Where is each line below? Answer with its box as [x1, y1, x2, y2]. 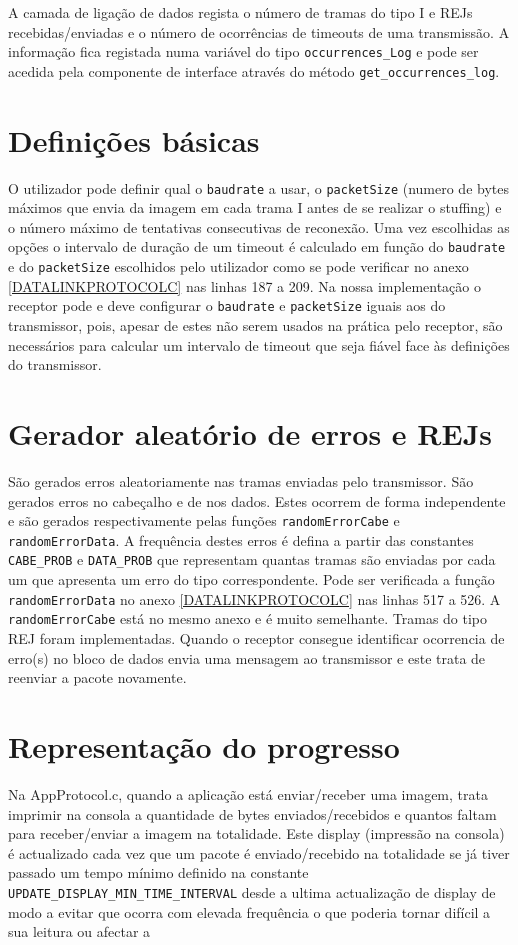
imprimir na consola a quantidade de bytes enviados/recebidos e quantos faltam [8, 803, 497, 824]
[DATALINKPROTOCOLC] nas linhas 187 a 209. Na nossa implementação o [8, 275, 481, 296]
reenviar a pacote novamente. [8, 667, 187, 688]
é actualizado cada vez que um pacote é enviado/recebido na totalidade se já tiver [8, 842, 510, 863]
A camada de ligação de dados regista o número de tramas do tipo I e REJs [8, 2, 473, 22]
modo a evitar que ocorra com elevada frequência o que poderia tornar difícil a [8, 901, 491, 922]
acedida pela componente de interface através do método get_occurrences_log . [8, 60, 500, 81]
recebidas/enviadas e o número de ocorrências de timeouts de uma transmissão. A [8, 21, 510, 42]
